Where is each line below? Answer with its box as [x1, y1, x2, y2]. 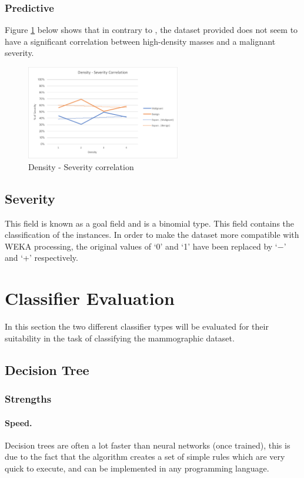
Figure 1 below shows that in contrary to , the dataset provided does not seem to [5, 24, 298, 36]
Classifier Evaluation [5, 286, 175, 310]
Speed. [5, 416, 32, 429]
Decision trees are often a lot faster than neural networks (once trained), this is [5, 439, 290, 451]
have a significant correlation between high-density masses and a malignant [5, 35, 276, 47]
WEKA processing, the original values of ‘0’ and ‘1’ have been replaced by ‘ [5, 240, 278, 252]
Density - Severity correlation [28, 160, 134, 172]
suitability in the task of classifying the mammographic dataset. [5, 331, 235, 344]
